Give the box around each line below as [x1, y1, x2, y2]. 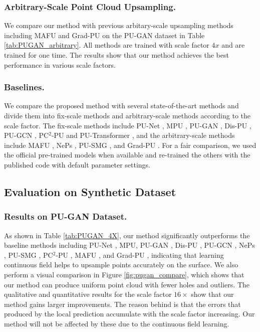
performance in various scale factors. [4, 59, 116, 70]
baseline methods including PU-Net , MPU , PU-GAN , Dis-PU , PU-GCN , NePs [4, 240, 255, 250]
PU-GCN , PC [4, 130, 49, 140]
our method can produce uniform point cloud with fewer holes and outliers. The [4, 279, 249, 289]
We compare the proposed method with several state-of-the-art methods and [4, 100, 239, 111]
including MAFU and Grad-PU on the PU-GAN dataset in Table [4, 30, 205, 40]
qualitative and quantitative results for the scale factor [4, 289, 172, 299]
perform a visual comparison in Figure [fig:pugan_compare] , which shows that [4, 269, 244, 279]
